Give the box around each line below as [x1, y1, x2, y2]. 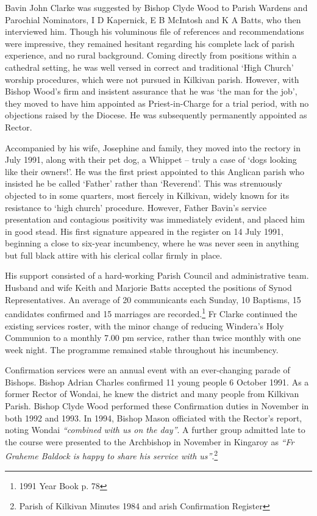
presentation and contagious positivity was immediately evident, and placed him [5, 213, 305, 226]
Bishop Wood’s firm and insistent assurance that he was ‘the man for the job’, [5, 85, 297, 98]
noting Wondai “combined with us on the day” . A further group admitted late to [5, 423, 305, 436]
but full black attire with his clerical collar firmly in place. [5, 248, 223, 261]
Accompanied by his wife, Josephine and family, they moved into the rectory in [5, 141, 301, 154]
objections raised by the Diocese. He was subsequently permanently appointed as [5, 109, 307, 121]
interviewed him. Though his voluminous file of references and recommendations [5, 25, 304, 38]
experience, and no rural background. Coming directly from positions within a [5, 49, 297, 62]
